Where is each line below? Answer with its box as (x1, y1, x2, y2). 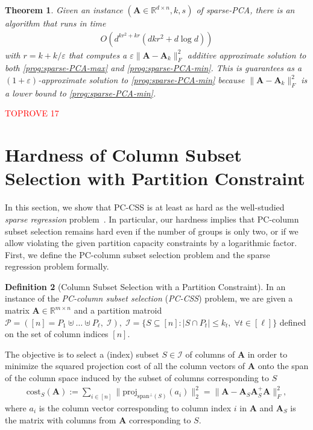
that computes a (68, 48, 127, 61)
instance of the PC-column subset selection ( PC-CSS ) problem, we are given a (5, 292, 293, 305)
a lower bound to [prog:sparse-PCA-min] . (5, 86, 156, 99)
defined (279, 315, 306, 328)
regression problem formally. (5, 260, 109, 273)
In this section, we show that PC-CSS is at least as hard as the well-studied (5, 201, 285, 213)
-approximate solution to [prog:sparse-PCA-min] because (38, 74, 245, 86)
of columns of (185, 347, 235, 360)
